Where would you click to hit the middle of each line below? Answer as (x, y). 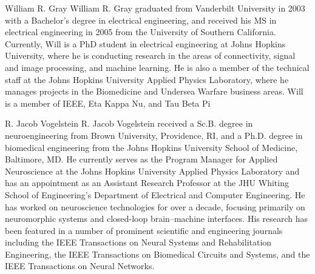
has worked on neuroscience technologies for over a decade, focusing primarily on (155, 206)
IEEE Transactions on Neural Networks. (80, 266)
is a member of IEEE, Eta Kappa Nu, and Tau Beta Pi (108, 103)
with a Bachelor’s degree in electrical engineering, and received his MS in (141, 20)
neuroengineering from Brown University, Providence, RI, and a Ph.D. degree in (154, 135)
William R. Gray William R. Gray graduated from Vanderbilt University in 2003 (155, 8)
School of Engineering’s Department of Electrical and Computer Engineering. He (155, 194)
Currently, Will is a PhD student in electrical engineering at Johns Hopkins (145, 43)
